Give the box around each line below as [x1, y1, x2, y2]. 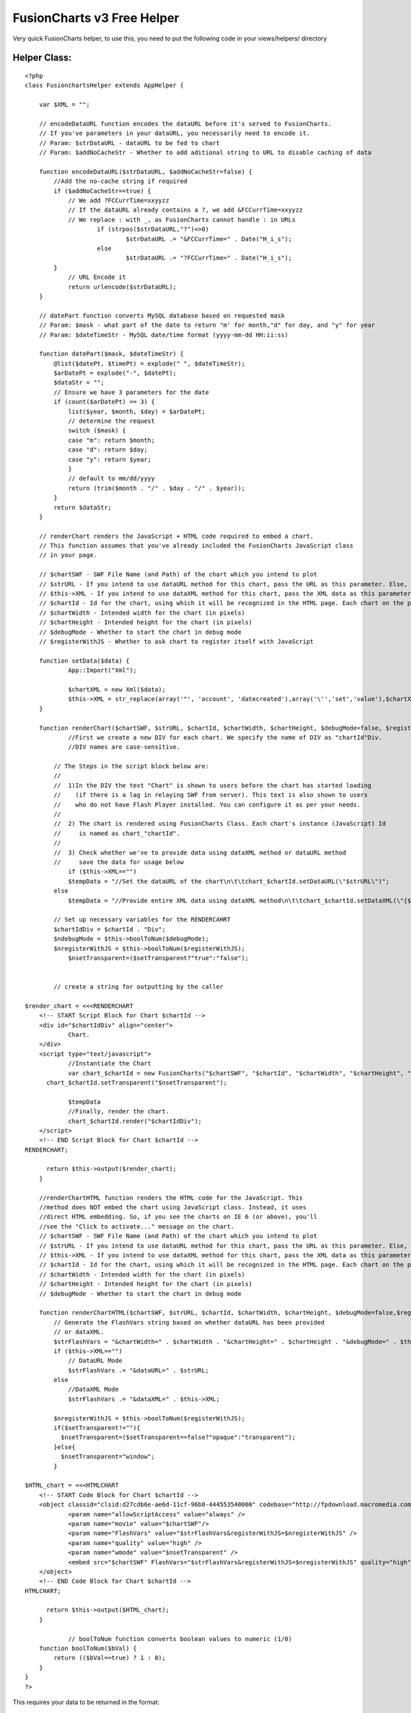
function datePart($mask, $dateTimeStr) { [38, 350, 184, 358]
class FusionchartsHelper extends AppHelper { [25, 82, 184, 89]
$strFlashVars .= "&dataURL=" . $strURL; [68, 1366, 209, 1374]
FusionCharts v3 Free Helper [12, 10, 179, 25]
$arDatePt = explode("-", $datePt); [53, 369, 177, 377]
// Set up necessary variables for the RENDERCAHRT [53, 915, 231, 924]
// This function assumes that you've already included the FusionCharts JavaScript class [38, 542, 354, 550]
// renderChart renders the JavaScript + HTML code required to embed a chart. [38, 532, 314, 540]
